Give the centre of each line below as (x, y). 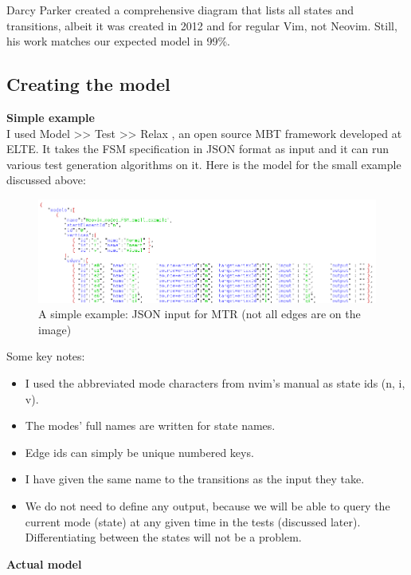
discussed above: (46, 180)
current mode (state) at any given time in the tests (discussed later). (193, 521)
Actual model (44, 563)
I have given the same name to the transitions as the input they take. (195, 479)
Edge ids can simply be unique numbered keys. (139, 452)
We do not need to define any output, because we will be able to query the (207, 505)
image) (55, 329)
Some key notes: (46, 356)
